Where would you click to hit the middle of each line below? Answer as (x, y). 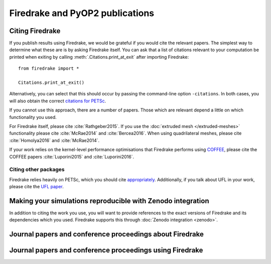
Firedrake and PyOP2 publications (82, 13)
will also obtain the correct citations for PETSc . (58, 101)
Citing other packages (37, 170)
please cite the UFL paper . (36, 187)
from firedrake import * (49, 69)
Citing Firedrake (35, 31)
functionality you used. (33, 117)
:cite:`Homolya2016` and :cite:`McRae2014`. (54, 140)
